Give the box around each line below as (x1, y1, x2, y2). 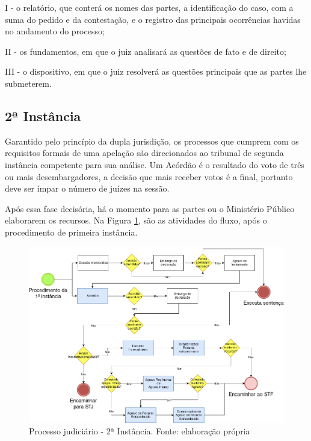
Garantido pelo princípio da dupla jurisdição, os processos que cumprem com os (5, 134, 299, 147)
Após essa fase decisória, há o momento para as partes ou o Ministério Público (5, 202, 295, 214)
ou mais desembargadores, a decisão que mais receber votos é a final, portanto (5, 170, 293, 183)
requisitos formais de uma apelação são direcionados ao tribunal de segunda (5, 146, 284, 159)
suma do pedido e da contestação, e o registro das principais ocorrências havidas (5, 13, 301, 25)
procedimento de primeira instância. (5, 225, 138, 238)
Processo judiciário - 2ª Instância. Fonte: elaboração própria (29, 425, 250, 437)
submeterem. (5, 77, 52, 89)
